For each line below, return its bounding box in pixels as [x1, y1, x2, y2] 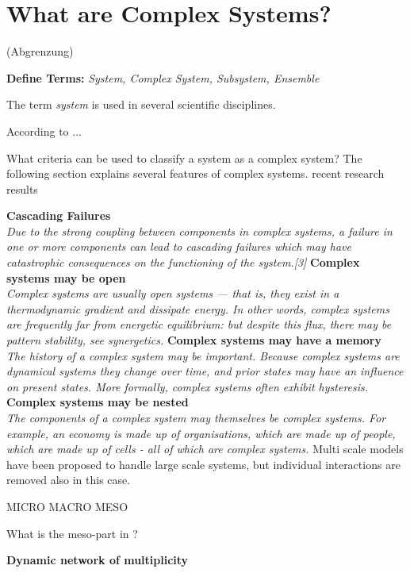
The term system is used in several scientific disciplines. [6, 96, 276, 113]
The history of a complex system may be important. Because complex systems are [6, 347, 400, 363]
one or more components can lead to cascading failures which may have [6, 238, 351, 255]
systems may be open [6, 269, 126, 286]
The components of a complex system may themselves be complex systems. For [6, 410, 386, 425]
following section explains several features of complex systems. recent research [6, 165, 385, 182]
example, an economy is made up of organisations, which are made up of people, [6, 425, 396, 441]
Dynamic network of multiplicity [6, 552, 189, 568]
